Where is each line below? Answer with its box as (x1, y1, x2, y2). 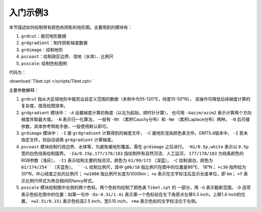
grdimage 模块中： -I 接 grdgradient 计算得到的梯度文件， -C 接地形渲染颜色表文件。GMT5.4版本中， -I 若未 (21, 130, 248, 136)
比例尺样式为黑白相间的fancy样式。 (25, 177, 97, 183)
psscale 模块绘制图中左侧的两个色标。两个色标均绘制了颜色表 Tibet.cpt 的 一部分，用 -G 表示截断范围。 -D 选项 (21, 185, 251, 191)
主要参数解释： (9, 87, 39, 93)
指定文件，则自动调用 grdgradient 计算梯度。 (21, 137, 116, 143)
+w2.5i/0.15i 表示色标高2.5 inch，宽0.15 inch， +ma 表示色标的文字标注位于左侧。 (31, 198, 200, 204)
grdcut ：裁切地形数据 (21, 33, 66, 39)
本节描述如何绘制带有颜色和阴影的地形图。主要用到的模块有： (9, 24, 132, 30)
